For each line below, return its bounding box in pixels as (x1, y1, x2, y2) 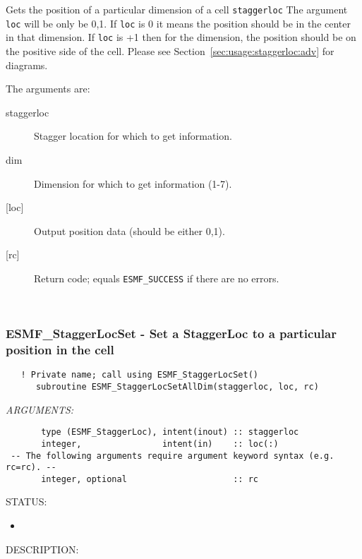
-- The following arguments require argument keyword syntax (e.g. (11, 450, 334, 461)
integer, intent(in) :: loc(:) (41, 438, 279, 449)
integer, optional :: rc (41, 474, 258, 484)
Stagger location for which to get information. (34, 128, 232, 143)
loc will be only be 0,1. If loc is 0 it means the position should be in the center (6, 16, 351, 30)
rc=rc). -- (6, 462, 56, 473)
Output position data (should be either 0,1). (34, 223, 225, 238)
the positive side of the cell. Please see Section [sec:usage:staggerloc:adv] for (6, 43, 334, 58)
